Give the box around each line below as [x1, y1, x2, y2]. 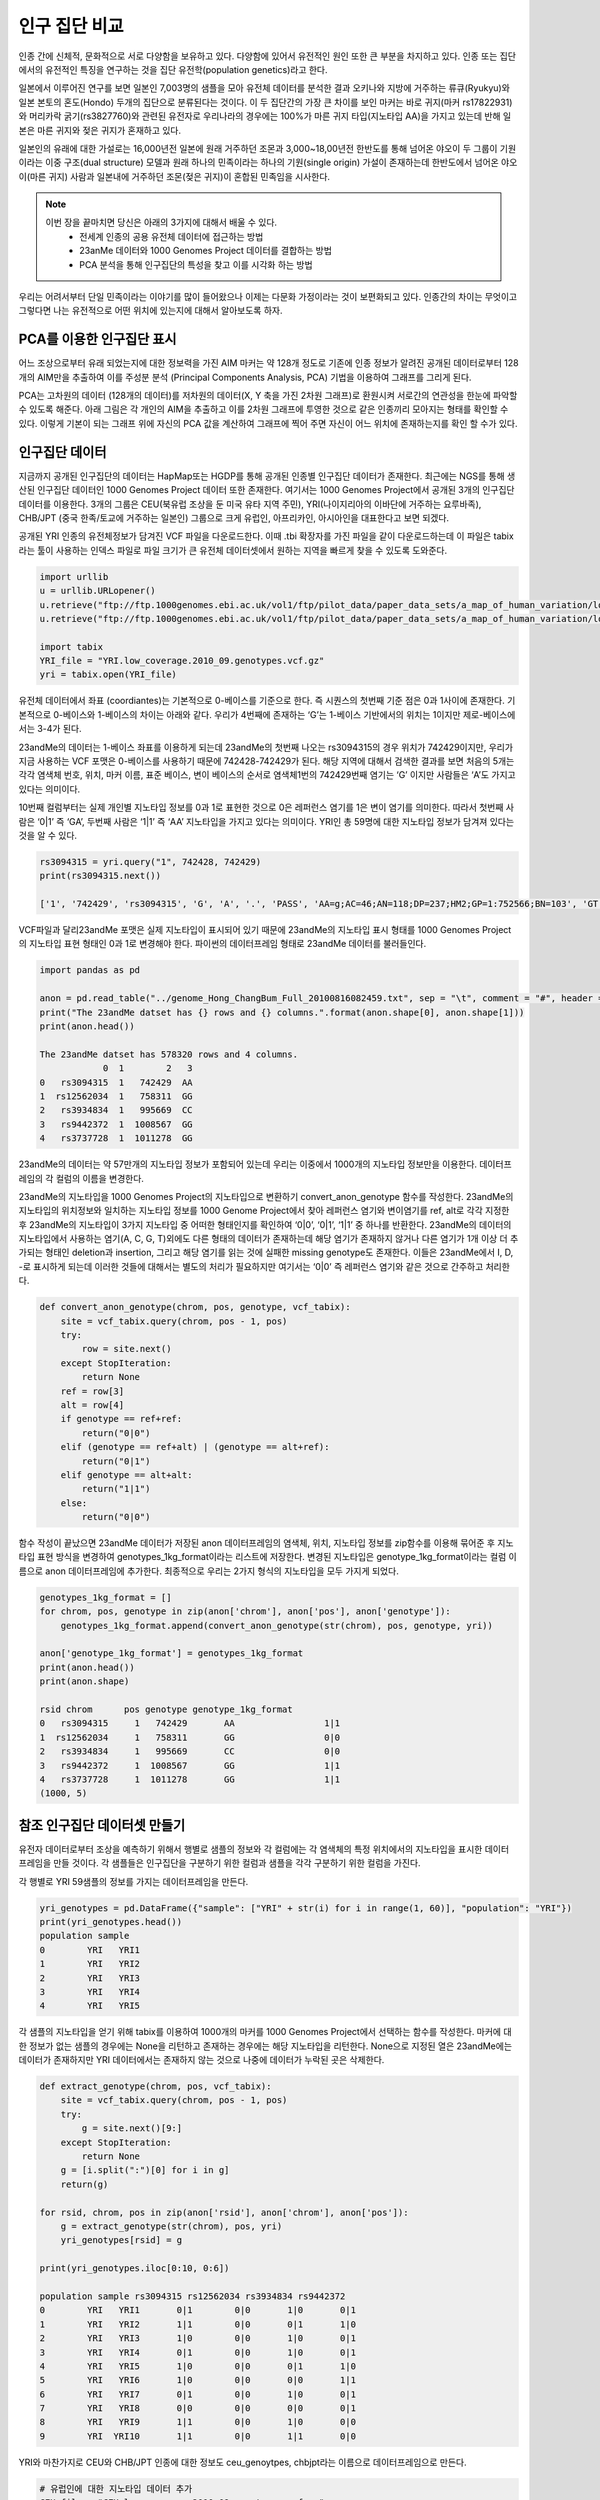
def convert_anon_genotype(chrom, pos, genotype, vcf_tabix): [39, 1301, 351, 1313]
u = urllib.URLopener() [39, 585, 157, 597]
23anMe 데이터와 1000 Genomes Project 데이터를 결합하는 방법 [79, 245, 332, 257]
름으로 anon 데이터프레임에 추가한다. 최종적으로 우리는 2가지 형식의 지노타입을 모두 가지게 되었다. [18, 1565, 399, 1577]
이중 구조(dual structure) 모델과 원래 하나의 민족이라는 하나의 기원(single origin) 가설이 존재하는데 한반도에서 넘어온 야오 [45, 156, 518, 169]
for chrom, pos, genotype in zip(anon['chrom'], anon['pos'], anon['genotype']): [39, 1606, 452, 1617]
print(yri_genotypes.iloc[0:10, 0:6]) [39, 2263, 230, 2274]
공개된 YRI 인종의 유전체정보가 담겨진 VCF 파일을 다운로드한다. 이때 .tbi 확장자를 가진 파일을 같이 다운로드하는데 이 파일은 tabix [18, 530, 514, 542]
